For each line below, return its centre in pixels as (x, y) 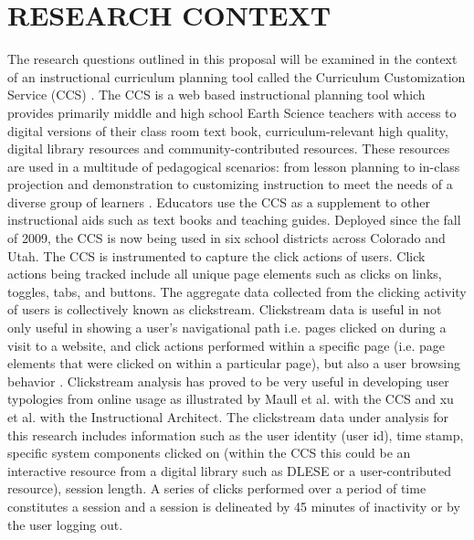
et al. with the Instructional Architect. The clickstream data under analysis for (228, 417)
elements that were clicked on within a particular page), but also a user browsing (234, 363)
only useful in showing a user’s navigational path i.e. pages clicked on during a (227, 328)
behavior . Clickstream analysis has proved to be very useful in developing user (228, 381)
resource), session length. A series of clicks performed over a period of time (217, 488)
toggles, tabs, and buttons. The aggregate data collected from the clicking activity (237, 291)
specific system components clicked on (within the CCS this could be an (209, 453)
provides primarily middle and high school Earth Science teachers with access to (232, 112)
